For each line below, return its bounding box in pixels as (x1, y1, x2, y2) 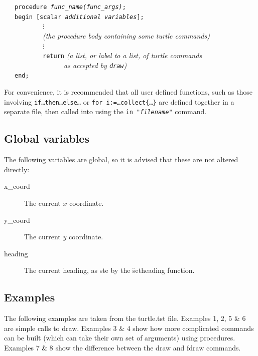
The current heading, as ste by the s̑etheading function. (24, 265, 195, 275)
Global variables (4, 131, 89, 146)
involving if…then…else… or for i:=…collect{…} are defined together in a (4, 96, 234, 107)
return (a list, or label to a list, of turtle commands (43, 50, 202, 61)
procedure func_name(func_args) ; (15, 4, 126, 11)
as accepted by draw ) (64, 60, 127, 70)
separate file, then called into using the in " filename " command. (4, 106, 207, 117)
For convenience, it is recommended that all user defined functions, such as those (4, 87, 253, 97)
